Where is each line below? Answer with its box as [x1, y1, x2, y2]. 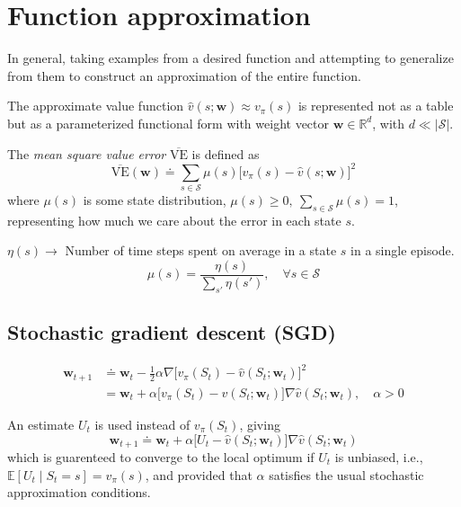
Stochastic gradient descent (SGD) [7, 318, 336, 346]
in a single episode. [350, 241, 455, 260]
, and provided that [145, 465, 253, 484]
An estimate [7, 414, 75, 433]
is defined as [191, 144, 260, 163]
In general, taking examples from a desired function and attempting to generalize [7, 49, 454, 67]
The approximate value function [7, 96, 184, 115]
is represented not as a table [297, 96, 454, 115]
